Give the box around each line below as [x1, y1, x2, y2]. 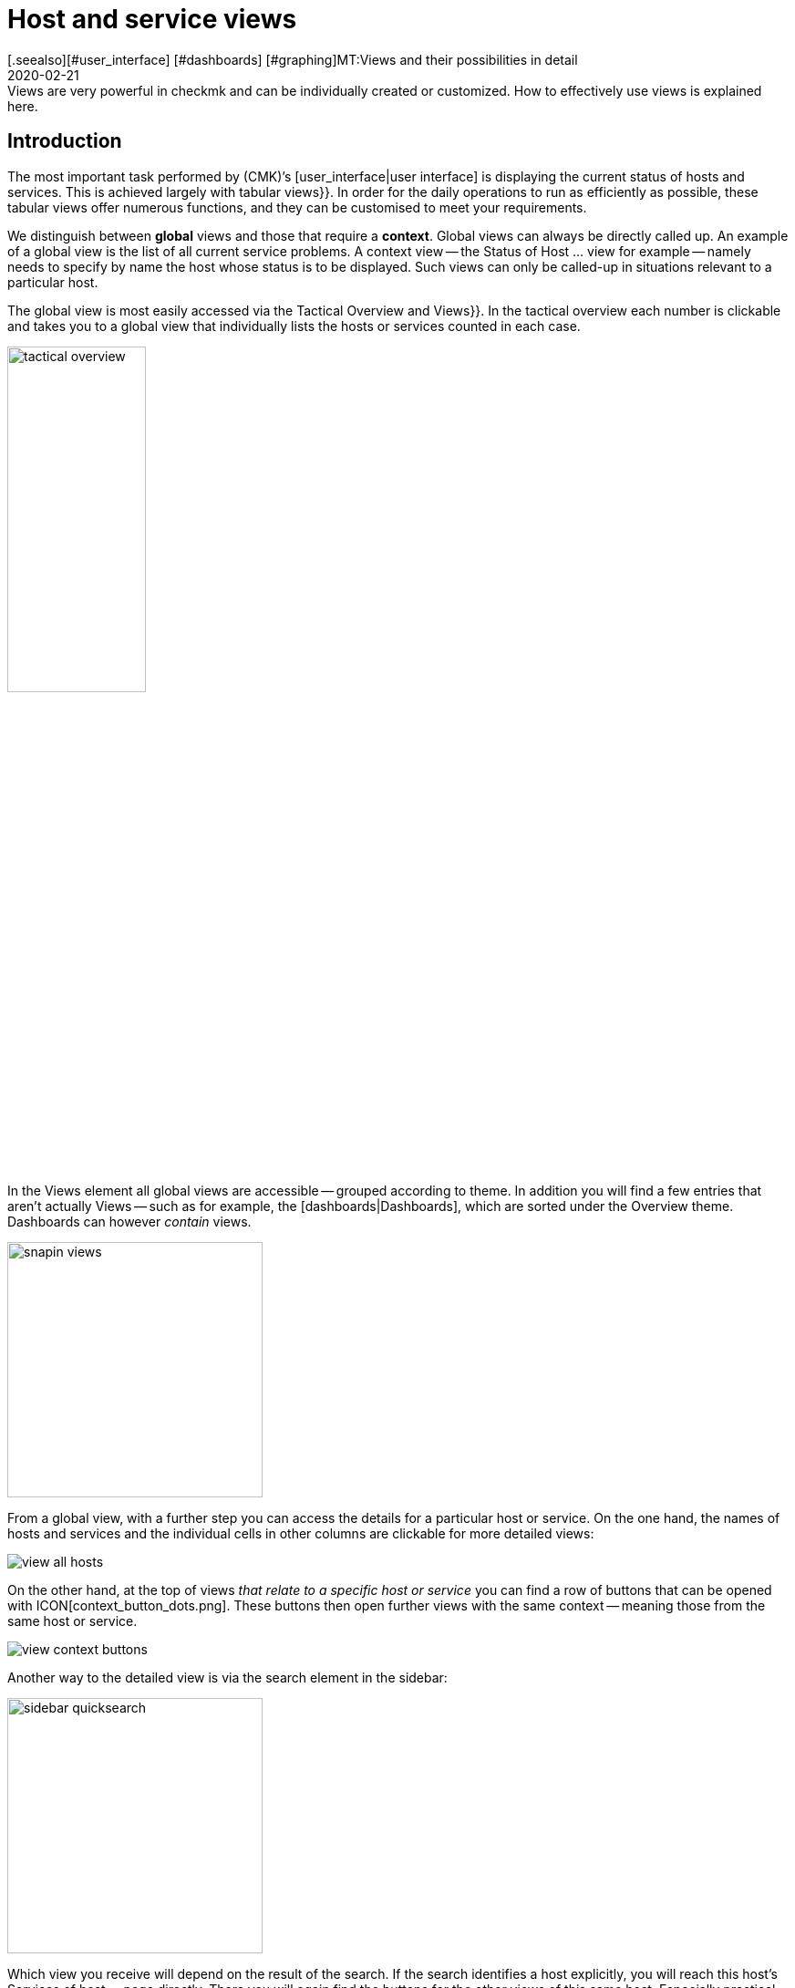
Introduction [7, 129, 122, 153]
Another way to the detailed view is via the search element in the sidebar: [7, 1670, 448, 1686]
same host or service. [7, 1613, 138, 1630]
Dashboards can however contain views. [7, 1214, 252, 1230]
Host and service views [7, 4, 297, 35]
